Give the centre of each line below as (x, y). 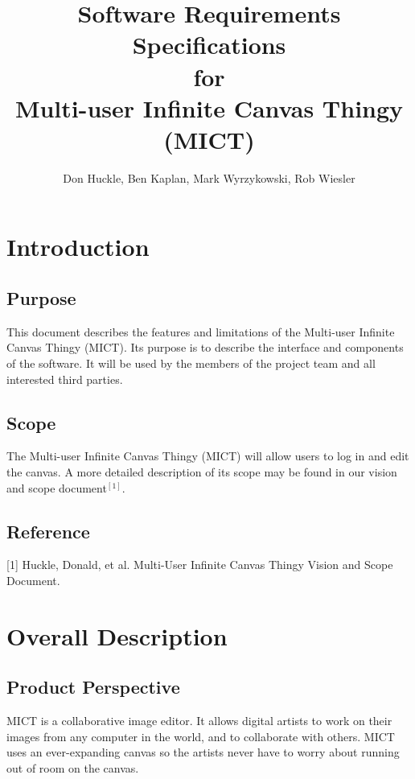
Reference (48, 531)
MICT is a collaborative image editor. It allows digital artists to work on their (199, 721)
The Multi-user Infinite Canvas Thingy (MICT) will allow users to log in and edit (208, 456)
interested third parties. (65, 379)
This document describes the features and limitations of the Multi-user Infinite (201, 331)
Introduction (78, 247)
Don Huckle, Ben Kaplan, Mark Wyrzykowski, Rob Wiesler (209, 177)
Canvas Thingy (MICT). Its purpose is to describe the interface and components (205, 347)
